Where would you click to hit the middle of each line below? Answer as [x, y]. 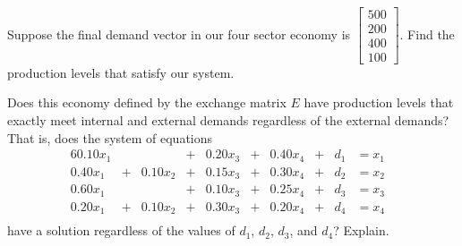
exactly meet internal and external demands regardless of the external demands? [228, 119]
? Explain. [361, 230]
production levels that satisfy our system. [121, 72]
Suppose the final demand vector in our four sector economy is [179, 34]
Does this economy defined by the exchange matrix [147, 102]
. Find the [427, 34]
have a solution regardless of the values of [121, 230]
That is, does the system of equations [110, 137]
